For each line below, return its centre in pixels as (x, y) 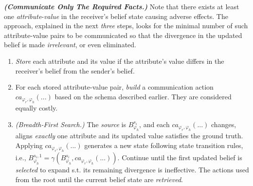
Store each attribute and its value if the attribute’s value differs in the (120, 61)
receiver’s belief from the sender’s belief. (75, 70)
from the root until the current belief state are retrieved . (99, 179)
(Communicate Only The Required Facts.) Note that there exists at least (122, 6)
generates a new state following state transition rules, (164, 145)
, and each (154, 124)
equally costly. (36, 108)
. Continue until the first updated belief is (180, 158)
